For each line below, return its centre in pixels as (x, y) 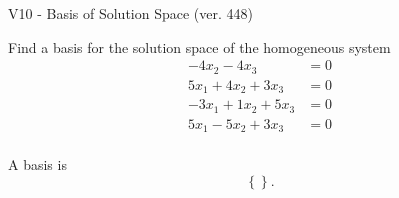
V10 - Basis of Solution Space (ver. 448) (130, 13)
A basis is (37, 164)
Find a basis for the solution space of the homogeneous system (199, 46)
